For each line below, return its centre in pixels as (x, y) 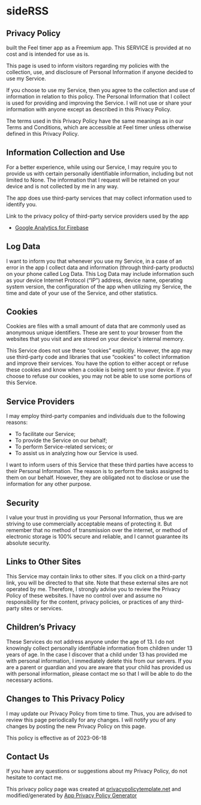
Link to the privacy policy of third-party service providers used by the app (97, 216)
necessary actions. (30, 680)
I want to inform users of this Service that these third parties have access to (100, 465)
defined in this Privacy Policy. (43, 134)
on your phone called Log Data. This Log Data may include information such (100, 274)
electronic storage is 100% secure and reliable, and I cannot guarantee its (97, 537)
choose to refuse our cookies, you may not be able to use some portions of (99, 376)
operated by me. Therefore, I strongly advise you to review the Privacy (93, 589)
